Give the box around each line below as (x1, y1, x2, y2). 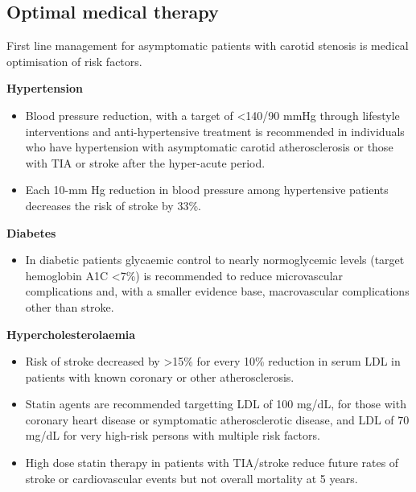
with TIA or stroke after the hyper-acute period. (25, 154, 266, 171)
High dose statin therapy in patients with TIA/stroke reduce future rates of (25, 454, 399, 471)
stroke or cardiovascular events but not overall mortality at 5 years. (25, 469, 358, 486)
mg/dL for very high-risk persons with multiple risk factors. (25, 427, 320, 444)
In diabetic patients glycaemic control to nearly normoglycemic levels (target (25, 251, 405, 268)
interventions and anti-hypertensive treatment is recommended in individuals (25, 122, 405, 139)
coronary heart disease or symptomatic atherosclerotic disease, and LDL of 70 (25, 411, 410, 428)
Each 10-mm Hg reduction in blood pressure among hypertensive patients (25, 181, 389, 198)
